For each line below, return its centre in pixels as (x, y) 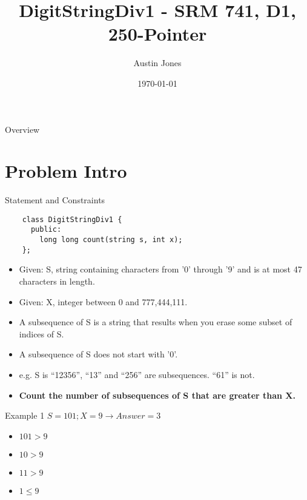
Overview (22, 129)
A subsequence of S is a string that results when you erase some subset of (156, 322)
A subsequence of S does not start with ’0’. (98, 354)
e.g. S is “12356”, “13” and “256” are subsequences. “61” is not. (137, 374)
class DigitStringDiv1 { (72, 219)
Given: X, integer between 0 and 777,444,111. (103, 301)
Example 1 (25, 415)
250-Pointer (157, 34)
